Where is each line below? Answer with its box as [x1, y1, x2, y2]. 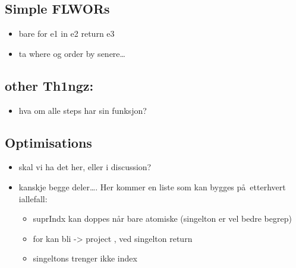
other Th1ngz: [5, 76, 94, 94]
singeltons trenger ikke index [33, 252, 137, 264]
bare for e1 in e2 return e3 [18, 27, 115, 40]
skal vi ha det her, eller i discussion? [18, 161, 152, 173]
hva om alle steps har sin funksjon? [18, 104, 147, 116]
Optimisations [5, 133, 92, 151]
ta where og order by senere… [18, 47, 125, 59]
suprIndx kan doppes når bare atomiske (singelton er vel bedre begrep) [33, 212, 292, 225]
